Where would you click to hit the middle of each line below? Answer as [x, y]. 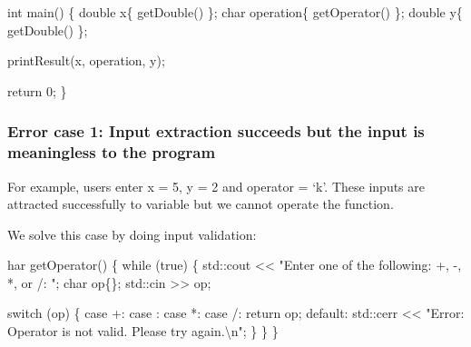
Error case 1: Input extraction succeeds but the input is [216, 131]
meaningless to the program [112, 152]
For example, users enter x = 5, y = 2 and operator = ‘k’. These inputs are [216, 186]
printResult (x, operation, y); [86, 60]
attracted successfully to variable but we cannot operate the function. [201, 204]
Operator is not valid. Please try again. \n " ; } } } [143, 331]
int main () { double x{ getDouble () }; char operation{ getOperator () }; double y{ [235, 12]
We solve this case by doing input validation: [132, 234]
